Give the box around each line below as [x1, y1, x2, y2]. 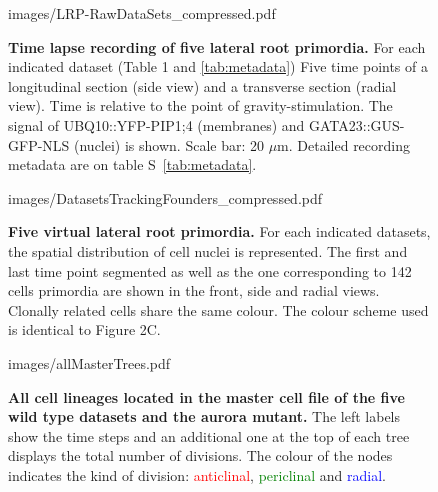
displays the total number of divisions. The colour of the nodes [8, 445, 393, 466]
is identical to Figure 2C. [8, 319, 161, 340]
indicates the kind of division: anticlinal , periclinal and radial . [8, 464, 386, 485]
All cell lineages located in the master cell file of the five [8, 386, 405, 407]
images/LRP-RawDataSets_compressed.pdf [8, 3, 276, 23]
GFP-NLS [8, 134, 70, 155]
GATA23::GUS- [309, 114, 405, 135]
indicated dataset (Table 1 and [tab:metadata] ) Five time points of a [8, 56, 428, 77]
